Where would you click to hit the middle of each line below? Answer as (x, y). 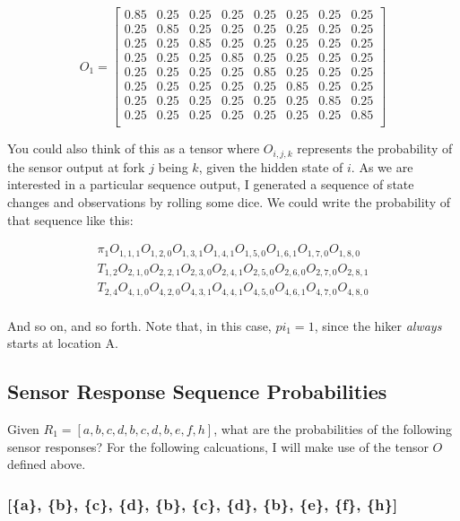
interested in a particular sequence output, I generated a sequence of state (211, 184)
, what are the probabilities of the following (333, 428)
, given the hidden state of (271, 166)
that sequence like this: (70, 219)
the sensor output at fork (76, 166)
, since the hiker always (378, 325)
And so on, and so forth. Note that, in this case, (139, 325)
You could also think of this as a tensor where (134, 148)
